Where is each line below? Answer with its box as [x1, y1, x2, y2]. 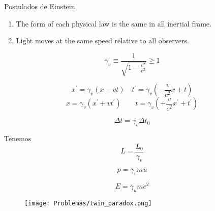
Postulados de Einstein [4, 1, 75, 11]
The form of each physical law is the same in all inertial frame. [16, 18, 211, 29]
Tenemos [4, 133, 32, 144]
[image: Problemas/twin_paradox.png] [24, 200, 152, 207]
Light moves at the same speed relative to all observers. [16, 35, 189, 46]
